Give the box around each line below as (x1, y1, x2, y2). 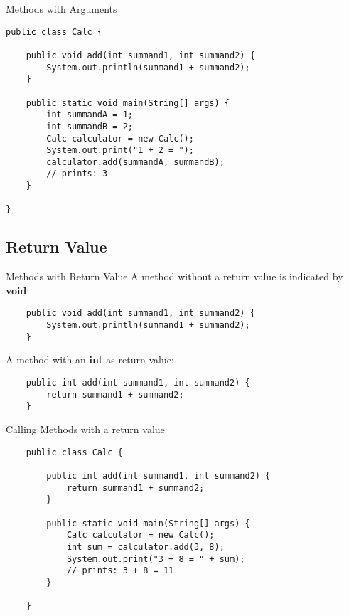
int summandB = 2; (46, 121, 133, 132)
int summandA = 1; (46, 110, 133, 120)
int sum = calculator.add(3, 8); (66, 541, 225, 552)
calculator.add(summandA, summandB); (46, 156, 225, 167)
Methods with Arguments (6, 1, 117, 16)
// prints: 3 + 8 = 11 (66, 565, 174, 576)
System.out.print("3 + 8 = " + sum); (66, 553, 245, 564)
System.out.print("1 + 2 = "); (46, 145, 194, 156)
